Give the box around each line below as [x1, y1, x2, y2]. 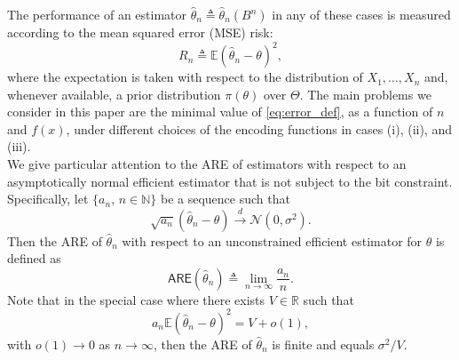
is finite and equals [272, 334, 375, 353]
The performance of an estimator [7, 5, 187, 23]
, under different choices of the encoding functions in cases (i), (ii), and [66, 119, 452, 138]
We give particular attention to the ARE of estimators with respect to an [7, 155, 407, 173]
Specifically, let [7, 189, 89, 208]
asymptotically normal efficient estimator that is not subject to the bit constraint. [7, 172, 453, 190]
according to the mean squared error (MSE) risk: [7, 23, 273, 41]
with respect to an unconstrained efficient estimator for [122, 231, 423, 250]
